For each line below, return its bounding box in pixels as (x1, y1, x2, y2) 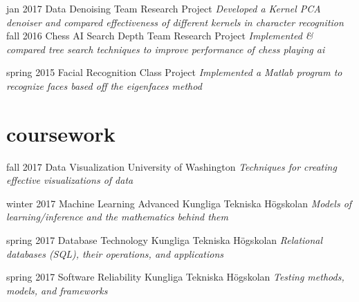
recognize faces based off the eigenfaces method (6, 78, 202, 93)
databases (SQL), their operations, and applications (6, 246, 223, 261)
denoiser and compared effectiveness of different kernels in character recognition (6, 15, 344, 29)
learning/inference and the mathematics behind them (6, 209, 228, 224)
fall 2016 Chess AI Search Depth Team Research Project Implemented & (6, 28, 313, 43)
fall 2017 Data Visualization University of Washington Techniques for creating (6, 159, 337, 173)
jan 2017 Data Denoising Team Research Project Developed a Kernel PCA (6, 1, 321, 15)
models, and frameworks (6, 283, 108, 297)
